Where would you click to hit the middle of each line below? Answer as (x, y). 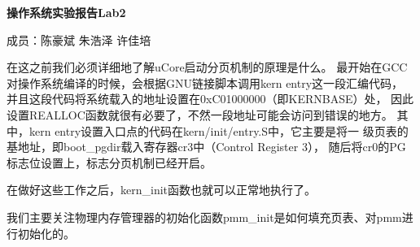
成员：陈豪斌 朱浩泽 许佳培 (79, 39)
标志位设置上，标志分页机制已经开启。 (109, 162)
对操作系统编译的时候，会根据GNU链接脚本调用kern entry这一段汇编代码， (205, 82)
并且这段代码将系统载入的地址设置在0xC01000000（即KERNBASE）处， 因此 (210, 99)
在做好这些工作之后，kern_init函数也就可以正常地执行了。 (162, 190)
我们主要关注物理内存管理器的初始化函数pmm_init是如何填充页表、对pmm (204, 217)
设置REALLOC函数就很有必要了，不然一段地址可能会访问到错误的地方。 (200, 114)
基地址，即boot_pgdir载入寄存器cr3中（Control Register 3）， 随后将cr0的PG (206, 147)
